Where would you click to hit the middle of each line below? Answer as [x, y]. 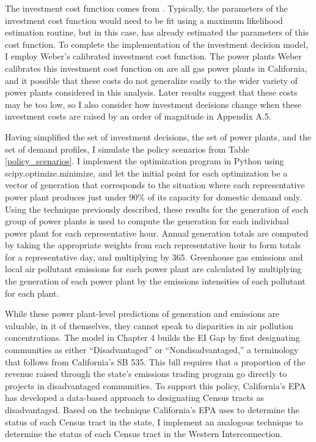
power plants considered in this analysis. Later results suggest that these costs [151, 92]
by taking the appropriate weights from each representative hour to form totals [153, 245]
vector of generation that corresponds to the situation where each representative [155, 185]
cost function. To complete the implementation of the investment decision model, [157, 44]
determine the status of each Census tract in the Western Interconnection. [144, 434]
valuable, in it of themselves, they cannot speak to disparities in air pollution [149, 325]
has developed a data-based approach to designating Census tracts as [134, 398]
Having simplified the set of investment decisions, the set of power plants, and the [158, 136]
